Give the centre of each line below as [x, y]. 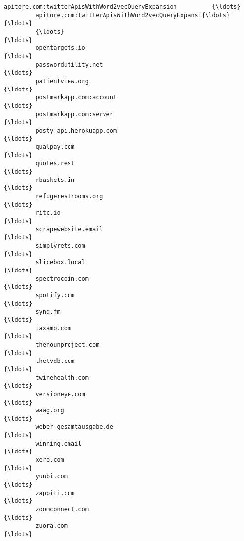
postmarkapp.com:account [76, 98]
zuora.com [52, 526]
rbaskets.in [55, 180]
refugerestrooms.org [69, 197]
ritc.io [48, 213]
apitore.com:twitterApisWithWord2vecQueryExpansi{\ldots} [133, 15]
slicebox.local [60, 262]
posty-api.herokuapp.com [76, 130]
